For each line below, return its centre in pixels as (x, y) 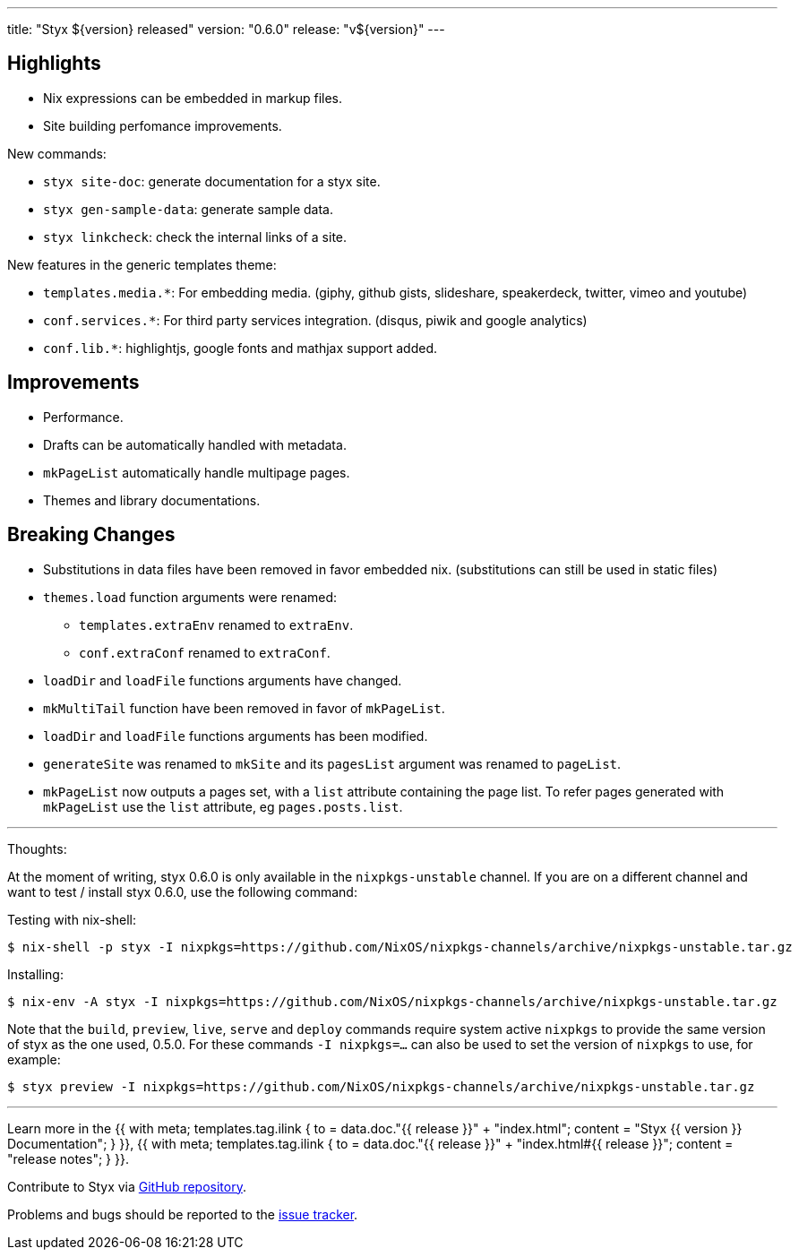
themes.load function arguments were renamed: (190, 597)
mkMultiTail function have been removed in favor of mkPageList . (244, 708)
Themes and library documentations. (152, 500)
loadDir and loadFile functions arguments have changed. (223, 680)
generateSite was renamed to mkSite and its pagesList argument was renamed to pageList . (332, 763)
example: (34, 1059)
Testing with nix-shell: (72, 919)
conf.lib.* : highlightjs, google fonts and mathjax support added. (241, 348)
